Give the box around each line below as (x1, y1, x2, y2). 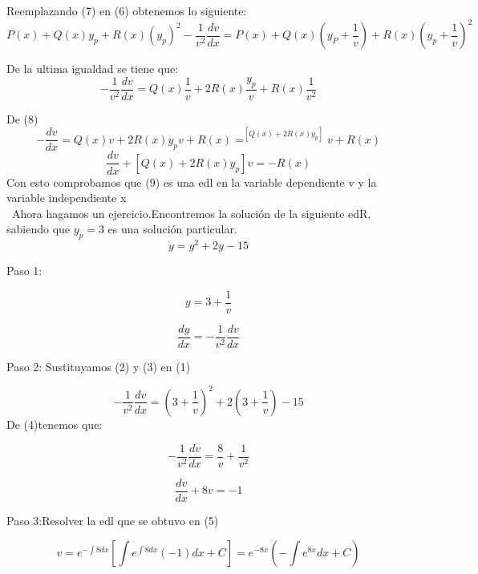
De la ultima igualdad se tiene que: (6, 60, 179, 77)
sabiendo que (6, 220, 71, 237)
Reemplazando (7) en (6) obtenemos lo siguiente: (6, 2, 247, 18)
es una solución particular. (107, 220, 237, 237)
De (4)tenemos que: (6, 415, 103, 432)
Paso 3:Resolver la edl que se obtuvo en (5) (6, 511, 219, 528)
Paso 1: (6, 262, 43, 279)
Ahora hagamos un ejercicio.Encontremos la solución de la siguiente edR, (11, 204, 371, 221)
